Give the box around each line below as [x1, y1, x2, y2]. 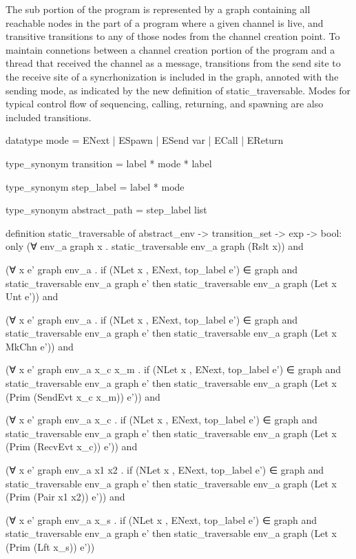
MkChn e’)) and [6, 339, 74, 353]
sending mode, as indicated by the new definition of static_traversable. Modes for [6, 83, 351, 97]
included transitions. [6, 109, 92, 124]
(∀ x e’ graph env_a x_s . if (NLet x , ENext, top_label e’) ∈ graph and [6, 512, 317, 527]
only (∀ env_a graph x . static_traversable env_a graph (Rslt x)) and [6, 239, 304, 253]
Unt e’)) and [6, 289, 59, 304]
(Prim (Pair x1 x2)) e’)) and [6, 489, 125, 504]
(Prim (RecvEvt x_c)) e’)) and [6, 439, 138, 454]
